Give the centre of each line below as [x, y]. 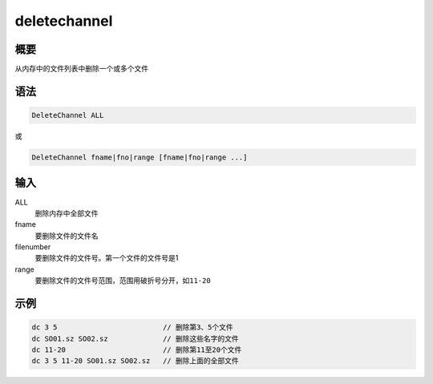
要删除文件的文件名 [67, 236]
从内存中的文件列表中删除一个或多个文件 [81, 69]
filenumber [33, 247]
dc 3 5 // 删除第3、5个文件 [133, 327]
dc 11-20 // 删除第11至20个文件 [137, 350]
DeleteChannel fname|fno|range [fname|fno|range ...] [140, 158]
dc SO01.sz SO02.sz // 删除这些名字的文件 [136, 338]
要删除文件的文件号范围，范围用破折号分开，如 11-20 [123, 281]
